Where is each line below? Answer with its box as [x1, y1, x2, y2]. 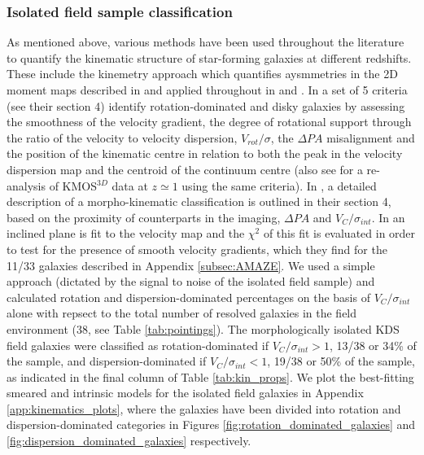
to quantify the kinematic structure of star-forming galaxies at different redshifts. [7, 49, 412, 66]
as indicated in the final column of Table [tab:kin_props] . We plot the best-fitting [7, 368, 414, 385]
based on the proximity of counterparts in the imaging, [7, 208, 281, 225]
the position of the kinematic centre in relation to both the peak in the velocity [7, 145, 403, 162]
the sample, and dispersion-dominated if [7, 352, 207, 370]
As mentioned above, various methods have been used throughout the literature [7, 33, 404, 50]
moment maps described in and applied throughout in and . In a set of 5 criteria [7, 81, 408, 98]
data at [111, 177, 148, 194]
